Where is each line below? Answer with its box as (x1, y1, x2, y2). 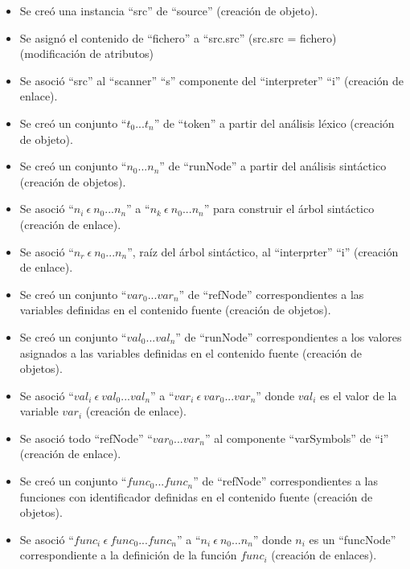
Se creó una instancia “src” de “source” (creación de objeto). (19, 2, 318, 18)
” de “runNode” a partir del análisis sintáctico (159, 158, 387, 174)
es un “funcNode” (309, 530, 396, 547)
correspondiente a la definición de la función (19, 546, 237, 563)
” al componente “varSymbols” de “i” (204, 429, 389, 446)
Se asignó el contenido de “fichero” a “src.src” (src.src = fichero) (19, 29, 337, 46)
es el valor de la (320, 387, 397, 403)
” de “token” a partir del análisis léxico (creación (154, 114, 395, 131)
